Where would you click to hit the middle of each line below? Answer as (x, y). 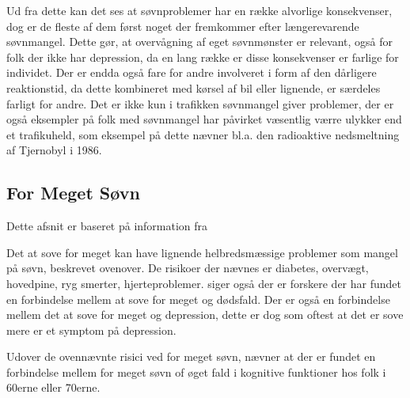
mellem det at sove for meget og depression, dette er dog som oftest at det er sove (205, 315)
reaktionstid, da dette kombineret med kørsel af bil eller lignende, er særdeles (194, 87)
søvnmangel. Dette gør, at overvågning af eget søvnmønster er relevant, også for (199, 42)
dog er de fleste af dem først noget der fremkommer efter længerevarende (183, 26)
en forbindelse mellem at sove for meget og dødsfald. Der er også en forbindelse (198, 299)
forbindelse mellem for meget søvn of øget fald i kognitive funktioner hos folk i (196, 371)
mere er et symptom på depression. (91, 330)
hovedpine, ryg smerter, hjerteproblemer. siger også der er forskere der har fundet (204, 283)
